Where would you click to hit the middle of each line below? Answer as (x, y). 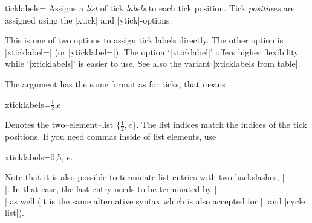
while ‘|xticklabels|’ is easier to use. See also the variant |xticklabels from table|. (153, 64)
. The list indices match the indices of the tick (222, 124)
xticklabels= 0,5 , (34, 156)
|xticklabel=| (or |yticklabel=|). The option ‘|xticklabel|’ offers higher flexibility (152, 52)
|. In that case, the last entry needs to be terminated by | (111, 189)
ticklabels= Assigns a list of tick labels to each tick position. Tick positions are (150, 8)
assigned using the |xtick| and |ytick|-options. (89, 20)
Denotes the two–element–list (59, 124)
